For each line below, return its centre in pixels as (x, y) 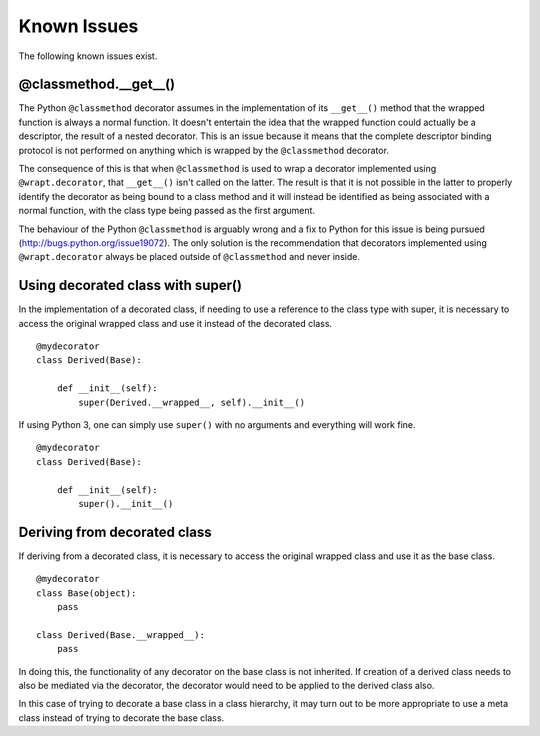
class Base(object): (86, 593)
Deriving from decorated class (115, 531)
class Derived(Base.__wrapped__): (120, 634)
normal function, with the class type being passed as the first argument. (166, 211)
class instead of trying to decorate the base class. (121, 717)
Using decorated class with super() (130, 285)
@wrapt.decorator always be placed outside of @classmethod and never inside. (189, 257)
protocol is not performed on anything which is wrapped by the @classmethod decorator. (204, 150)
